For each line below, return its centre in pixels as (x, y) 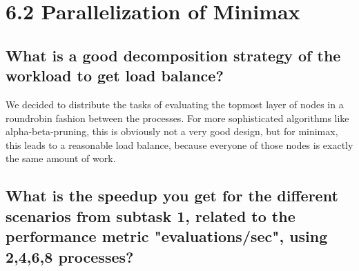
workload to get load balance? (115, 76)
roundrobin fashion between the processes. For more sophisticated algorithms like (177, 118)
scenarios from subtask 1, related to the (151, 215)
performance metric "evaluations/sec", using (167, 236)
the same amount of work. (61, 158)
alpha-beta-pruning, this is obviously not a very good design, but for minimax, (172, 131)
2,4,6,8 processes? (70, 256)
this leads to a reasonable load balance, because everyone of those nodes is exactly (179, 144)
